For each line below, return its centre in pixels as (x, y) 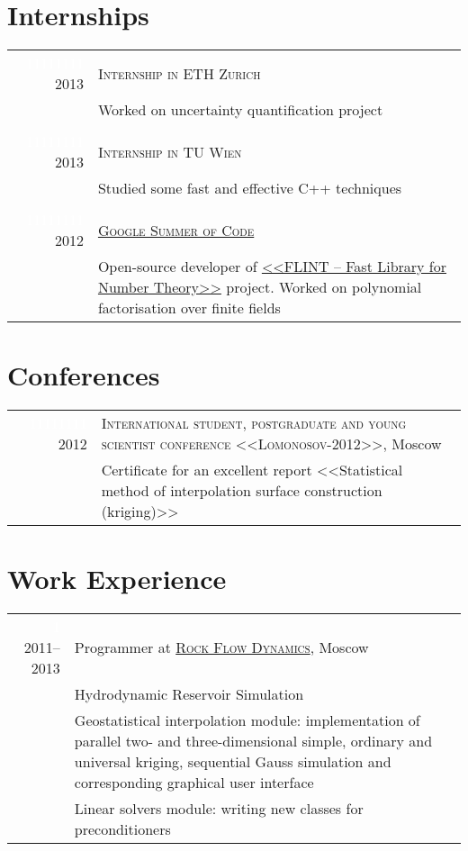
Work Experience (117, 579)
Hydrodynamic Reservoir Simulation (189, 694)
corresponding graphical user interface (194, 783)
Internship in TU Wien (170, 151)
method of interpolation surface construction (242, 491)
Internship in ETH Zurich (179, 73)
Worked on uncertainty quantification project (240, 110)
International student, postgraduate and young (254, 423)
